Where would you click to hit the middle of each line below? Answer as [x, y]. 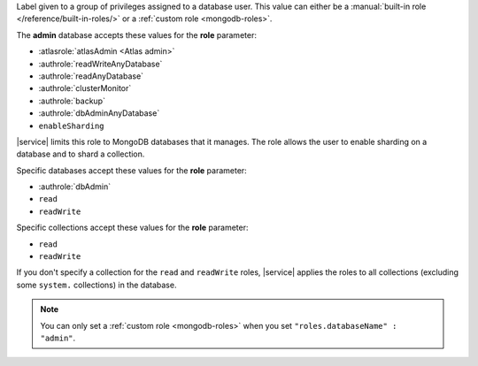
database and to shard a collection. [81, 154]
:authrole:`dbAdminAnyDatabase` [99, 113]
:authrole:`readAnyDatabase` [91, 76]
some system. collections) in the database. [96, 285]
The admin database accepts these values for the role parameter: [136, 34]
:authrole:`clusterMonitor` [85, 88]
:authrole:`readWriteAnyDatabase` [100, 64]
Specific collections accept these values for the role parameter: [132, 228]
